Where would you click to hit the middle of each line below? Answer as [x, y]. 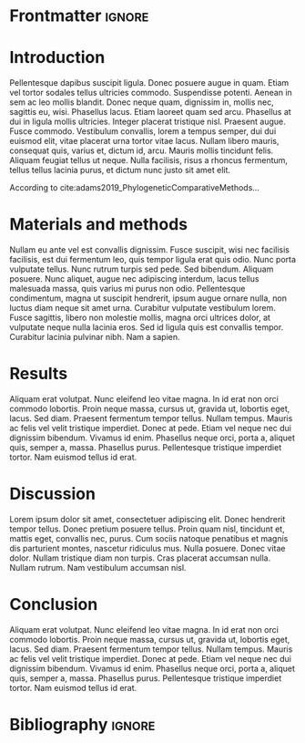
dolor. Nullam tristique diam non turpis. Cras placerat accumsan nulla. [140, 558]
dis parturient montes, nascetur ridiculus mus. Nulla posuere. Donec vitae [147, 548]
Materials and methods [99, 225]
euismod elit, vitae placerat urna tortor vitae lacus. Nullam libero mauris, [144, 141]
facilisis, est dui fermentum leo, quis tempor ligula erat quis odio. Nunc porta [153, 260]
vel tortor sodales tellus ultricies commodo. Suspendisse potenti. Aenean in [151, 93]
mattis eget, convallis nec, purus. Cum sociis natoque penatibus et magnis [149, 538]
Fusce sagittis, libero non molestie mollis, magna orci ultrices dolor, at [140, 318]
